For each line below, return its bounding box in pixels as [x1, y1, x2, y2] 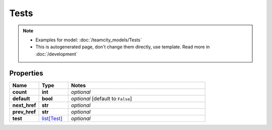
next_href [12, 101, 36, 108]
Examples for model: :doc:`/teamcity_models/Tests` [35, 37, 142, 43]
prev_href [12, 108, 36, 115]
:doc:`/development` [35, 51, 78, 57]
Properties [9, 69, 43, 78]
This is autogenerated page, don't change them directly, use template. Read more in [35, 44, 210, 50]
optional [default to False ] [71, 95, 132, 102]
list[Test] [41, 115, 63, 122]
